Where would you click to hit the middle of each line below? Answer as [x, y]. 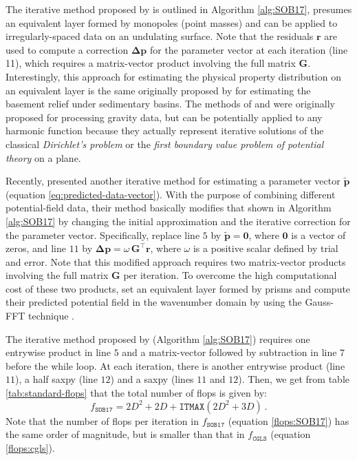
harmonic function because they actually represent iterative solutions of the [165, 130]
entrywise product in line [58, 352]
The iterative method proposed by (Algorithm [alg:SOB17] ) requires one [158, 338]
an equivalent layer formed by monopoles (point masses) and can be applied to [172, 22]
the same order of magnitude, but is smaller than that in [125, 434]
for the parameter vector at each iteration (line [249, 49]
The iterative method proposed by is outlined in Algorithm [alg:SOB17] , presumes [179, 9]
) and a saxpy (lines [152, 379]
